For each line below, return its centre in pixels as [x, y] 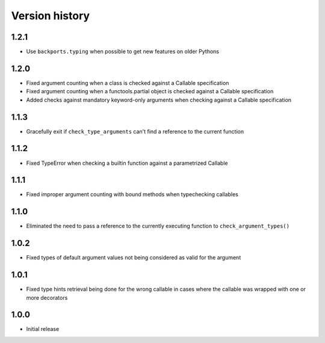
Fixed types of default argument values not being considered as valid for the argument [134, 258]
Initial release [43, 329]
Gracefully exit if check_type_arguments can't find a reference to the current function [135, 131]
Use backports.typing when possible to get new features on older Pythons [123, 52]
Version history [51, 16]
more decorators [47, 297]
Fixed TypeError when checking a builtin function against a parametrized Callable [127, 163]
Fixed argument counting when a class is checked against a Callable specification [128, 83]
